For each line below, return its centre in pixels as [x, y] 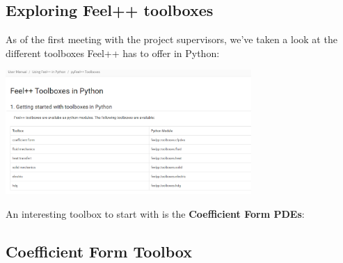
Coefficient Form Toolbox [99, 251]
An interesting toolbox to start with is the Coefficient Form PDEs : [155, 213]
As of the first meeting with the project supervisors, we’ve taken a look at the [171, 39]
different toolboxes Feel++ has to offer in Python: [113, 53]
